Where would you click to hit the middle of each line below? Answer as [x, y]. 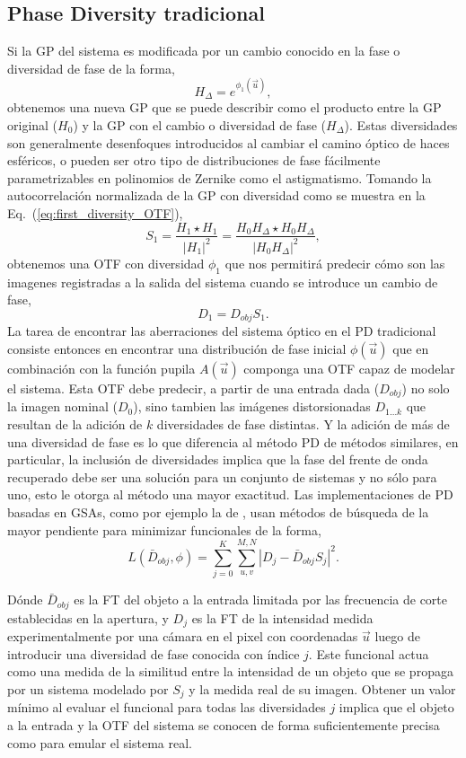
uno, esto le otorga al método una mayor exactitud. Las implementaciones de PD [230, 494]
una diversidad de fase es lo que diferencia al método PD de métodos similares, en [233, 441]
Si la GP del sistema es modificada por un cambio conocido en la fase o [204, 51]
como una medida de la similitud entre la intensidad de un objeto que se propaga [230, 671]
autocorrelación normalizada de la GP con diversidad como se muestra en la [216, 195]
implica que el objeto [396, 707]
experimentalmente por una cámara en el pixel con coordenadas [183, 636]
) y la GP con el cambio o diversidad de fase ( [200, 124]
